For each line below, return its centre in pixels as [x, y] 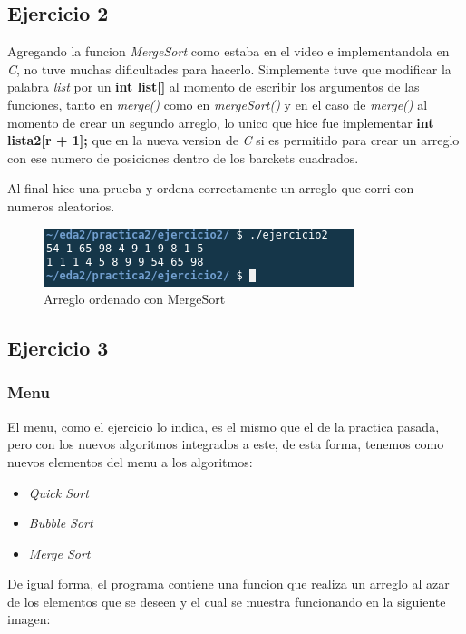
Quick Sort [58, 492]
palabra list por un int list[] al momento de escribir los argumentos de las [214, 87]
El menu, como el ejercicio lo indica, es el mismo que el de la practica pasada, [223, 426]
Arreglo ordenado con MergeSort [135, 299]
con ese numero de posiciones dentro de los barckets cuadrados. [183, 157]
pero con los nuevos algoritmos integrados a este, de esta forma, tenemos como [226, 444]
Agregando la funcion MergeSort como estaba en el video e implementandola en [228, 51]
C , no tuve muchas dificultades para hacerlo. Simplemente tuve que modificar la [229, 68]
